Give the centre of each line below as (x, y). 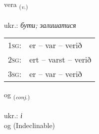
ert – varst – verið (60, 60)
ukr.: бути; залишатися (40, 25)
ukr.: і (13, 115)
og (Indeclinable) (30, 125)
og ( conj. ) (17, 95)
